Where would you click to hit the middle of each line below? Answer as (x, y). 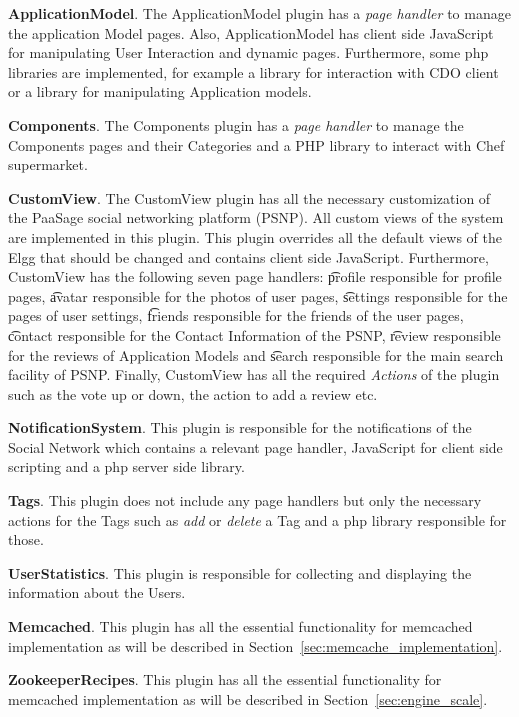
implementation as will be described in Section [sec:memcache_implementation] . (255, 645)
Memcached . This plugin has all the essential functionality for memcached (240, 626)
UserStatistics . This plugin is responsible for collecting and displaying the (240, 572)
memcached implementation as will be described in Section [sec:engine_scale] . (248, 698)
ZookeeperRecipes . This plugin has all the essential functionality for (225, 679)
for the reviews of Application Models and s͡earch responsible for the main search (256, 354)
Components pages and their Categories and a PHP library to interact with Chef (256, 144)
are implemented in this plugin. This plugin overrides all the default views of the (255, 236)
